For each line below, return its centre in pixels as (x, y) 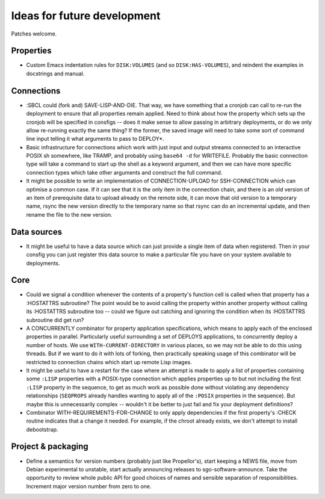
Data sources (37, 232)
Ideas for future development (86, 16)
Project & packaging (50, 446)
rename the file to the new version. (69, 214)
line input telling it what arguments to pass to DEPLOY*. (95, 139)
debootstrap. (42, 429)
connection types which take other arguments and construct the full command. (124, 172)
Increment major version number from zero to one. (89, 486)
